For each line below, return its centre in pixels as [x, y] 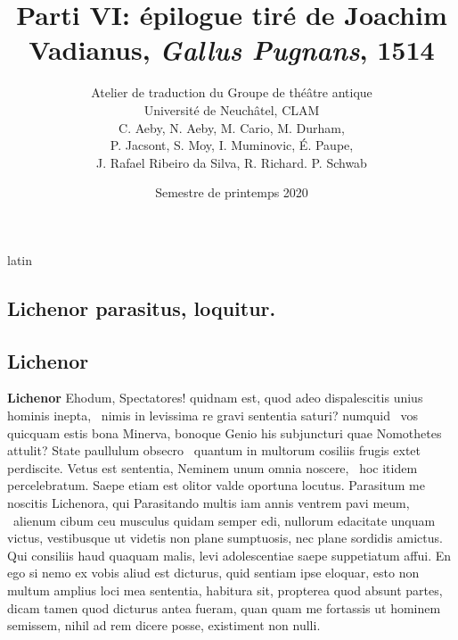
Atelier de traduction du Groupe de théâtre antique [232, 92]
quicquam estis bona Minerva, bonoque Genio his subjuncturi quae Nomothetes [225, 432]
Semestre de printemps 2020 [232, 192]
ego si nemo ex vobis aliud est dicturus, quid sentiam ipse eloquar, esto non [213, 573]
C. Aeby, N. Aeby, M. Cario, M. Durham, [232, 127]
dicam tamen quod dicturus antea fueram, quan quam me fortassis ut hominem [224, 607]
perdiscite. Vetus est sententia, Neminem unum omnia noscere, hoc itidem [213, 467]
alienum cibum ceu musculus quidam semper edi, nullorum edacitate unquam [224, 520]
